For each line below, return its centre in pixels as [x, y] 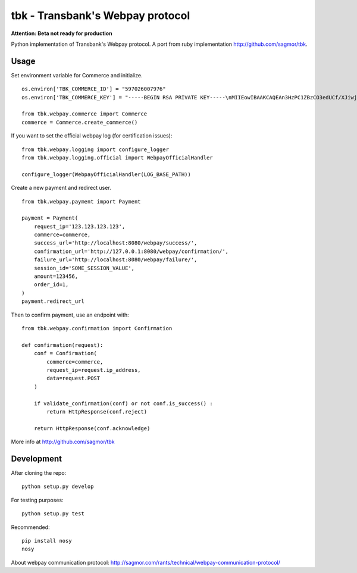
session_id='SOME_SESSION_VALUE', [84, 268]
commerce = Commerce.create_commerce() [80, 122]
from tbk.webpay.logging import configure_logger [95, 149]
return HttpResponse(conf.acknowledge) [92, 428]
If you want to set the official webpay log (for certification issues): [92, 136]
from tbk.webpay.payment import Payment [81, 201]
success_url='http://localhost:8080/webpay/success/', [115, 243]
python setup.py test [53, 514]
